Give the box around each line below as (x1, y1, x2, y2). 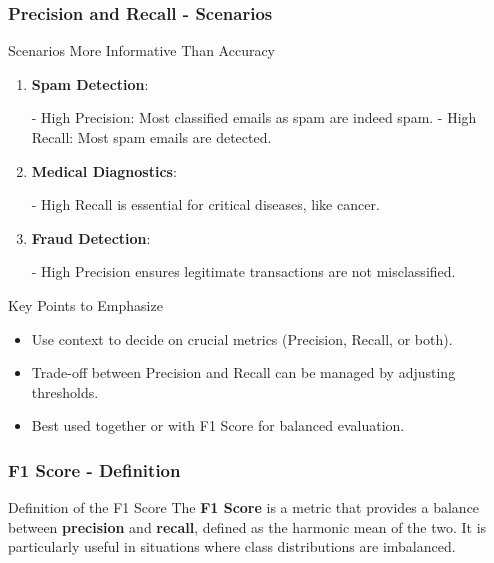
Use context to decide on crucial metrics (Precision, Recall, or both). (31, 328, 453, 349)
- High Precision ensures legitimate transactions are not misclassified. (31, 261, 456, 282)
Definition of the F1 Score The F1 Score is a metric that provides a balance (8, 497, 480, 518)
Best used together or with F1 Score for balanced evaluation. (31, 415, 405, 436)
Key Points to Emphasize (8, 294, 163, 315)
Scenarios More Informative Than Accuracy (8, 40, 276, 61)
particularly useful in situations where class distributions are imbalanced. (8, 536, 456, 557)
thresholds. (31, 381, 99, 402)
